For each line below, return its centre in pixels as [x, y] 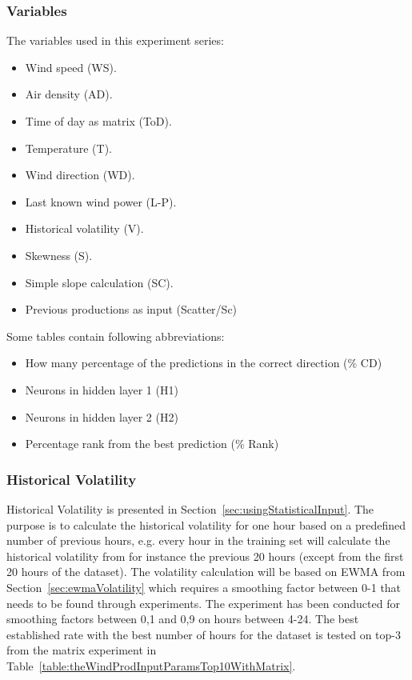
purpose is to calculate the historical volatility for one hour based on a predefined [206, 524]
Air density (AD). [69, 94]
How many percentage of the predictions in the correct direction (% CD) [204, 363]
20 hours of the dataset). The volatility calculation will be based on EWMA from [206, 572]
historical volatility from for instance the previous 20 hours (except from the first [205, 556]
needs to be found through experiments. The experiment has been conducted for [203, 603]
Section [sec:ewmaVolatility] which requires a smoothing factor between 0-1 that [204, 587]
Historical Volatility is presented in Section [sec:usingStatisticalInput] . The [190, 508]
